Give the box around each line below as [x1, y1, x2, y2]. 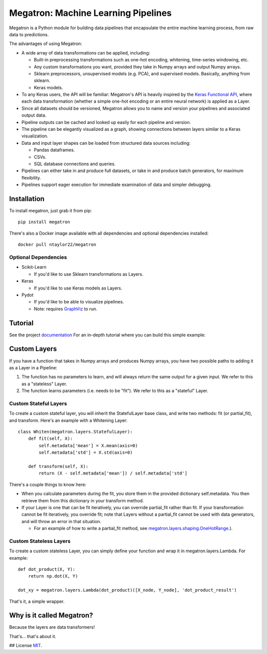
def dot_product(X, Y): [18, 567, 76, 572]
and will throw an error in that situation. [21, 518, 101, 524]
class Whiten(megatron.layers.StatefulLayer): [18, 429, 133, 434]
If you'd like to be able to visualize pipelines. [34, 299, 124, 305]
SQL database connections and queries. [34, 161, 116, 167]
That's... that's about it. [9, 633, 56, 639]
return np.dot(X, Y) [28, 573, 78, 579]
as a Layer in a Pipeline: [9, 364, 58, 370]
